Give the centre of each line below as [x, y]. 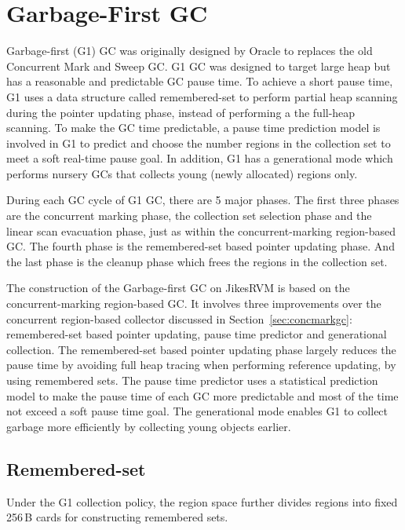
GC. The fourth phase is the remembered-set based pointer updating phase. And [201, 246]
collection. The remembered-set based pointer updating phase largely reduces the [201, 349]
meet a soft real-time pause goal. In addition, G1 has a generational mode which [200, 158]
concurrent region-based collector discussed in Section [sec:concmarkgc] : [179, 318]
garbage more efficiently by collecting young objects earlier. [149, 426]
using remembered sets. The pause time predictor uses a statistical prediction [192, 380]
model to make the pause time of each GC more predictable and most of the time [202, 395]
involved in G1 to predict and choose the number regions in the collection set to [199, 143]
